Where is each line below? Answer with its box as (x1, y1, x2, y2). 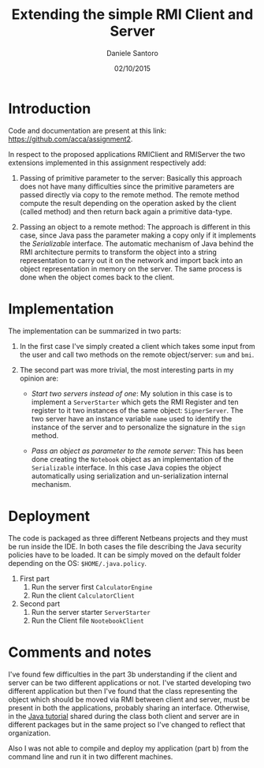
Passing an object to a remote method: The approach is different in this (19, 222, 251, 231)
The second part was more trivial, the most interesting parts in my (19, 365, 234, 374)
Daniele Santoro (106, 48, 159, 58)
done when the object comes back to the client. (19, 272, 175, 282)
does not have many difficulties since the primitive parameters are (19, 182, 235, 191)
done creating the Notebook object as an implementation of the (31, 454, 234, 463)
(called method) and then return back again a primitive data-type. (19, 207, 232, 216)
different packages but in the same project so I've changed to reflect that (8, 720, 246, 729)
